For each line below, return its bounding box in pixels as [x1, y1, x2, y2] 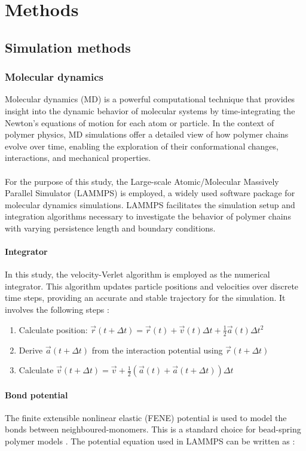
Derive [19, 343, 43, 356]
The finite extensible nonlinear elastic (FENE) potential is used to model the [5, 411, 287, 423]
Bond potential [5, 388, 68, 401]
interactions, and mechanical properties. [5, 151, 151, 164]
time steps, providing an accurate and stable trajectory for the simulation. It [5, 291, 286, 304]
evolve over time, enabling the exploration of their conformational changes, [5, 139, 279, 152]
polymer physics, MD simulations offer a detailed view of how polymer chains [5, 128, 289, 141]
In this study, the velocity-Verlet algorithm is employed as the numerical [5, 268, 270, 281]
